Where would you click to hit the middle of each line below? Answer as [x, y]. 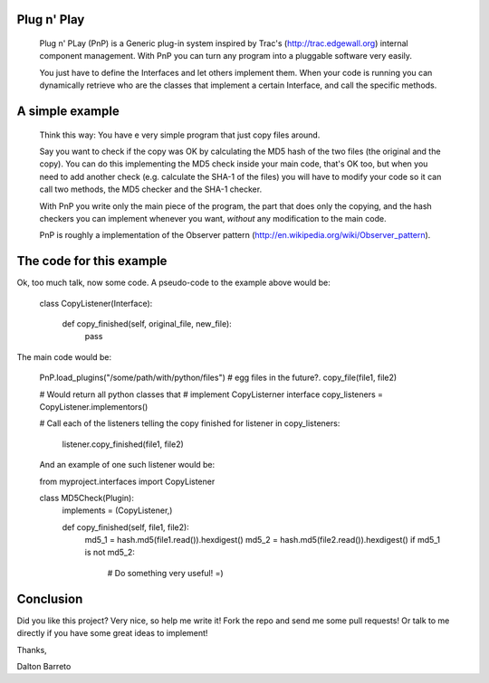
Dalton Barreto [44, 666]
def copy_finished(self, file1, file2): [125, 527]
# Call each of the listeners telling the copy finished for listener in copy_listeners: [190, 423]
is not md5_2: [110, 553]
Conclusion [50, 598]
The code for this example [92, 261]
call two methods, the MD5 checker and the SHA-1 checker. [151, 189]
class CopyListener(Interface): [96, 303]
